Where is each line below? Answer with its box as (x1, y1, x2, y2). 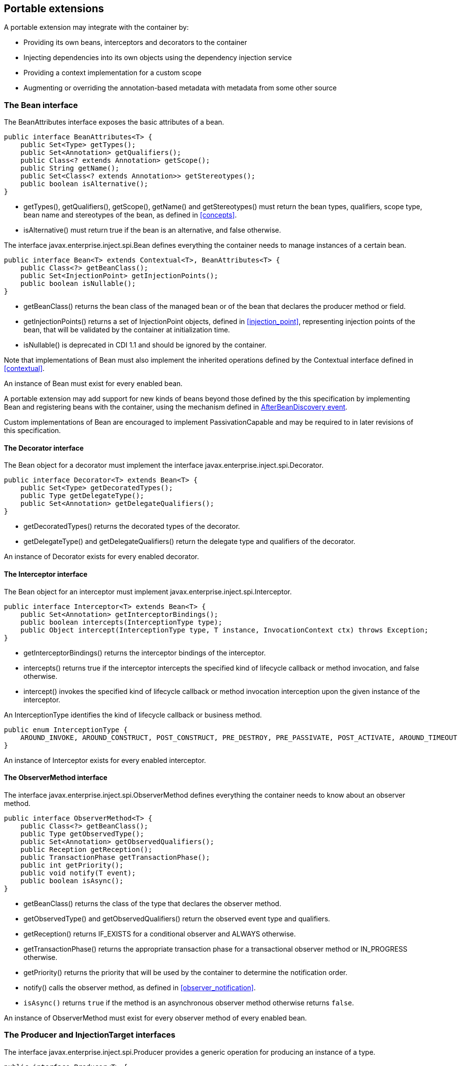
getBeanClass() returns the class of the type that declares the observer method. (23, 899, 282, 908)
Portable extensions (4, 2, 104, 15)
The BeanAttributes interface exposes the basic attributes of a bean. (4, 118, 224, 127)
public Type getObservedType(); (20, 829, 144, 838)
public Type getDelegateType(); (20, 492, 144, 500)
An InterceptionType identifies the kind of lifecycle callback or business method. (4, 710, 262, 719)
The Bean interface (4, 100, 78, 110)
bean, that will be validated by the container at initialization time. (23, 326, 230, 334)
